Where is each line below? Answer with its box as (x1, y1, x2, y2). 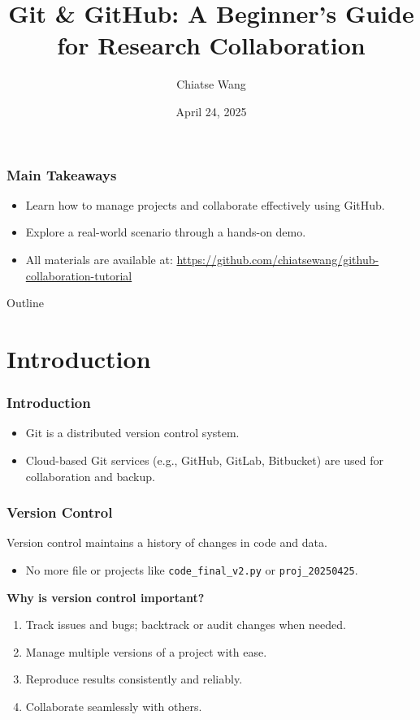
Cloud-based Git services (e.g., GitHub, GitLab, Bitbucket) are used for (25, 451, 383, 468)
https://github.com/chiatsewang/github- (176, 250, 379, 267)
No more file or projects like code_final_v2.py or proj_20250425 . (25, 561, 358, 578)
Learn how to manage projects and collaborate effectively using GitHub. (25, 196, 385, 213)
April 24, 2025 (175, 102, 247, 119)
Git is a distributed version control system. (25, 424, 240, 441)
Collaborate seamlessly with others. (25, 697, 202, 714)
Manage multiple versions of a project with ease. (25, 643, 267, 660)
